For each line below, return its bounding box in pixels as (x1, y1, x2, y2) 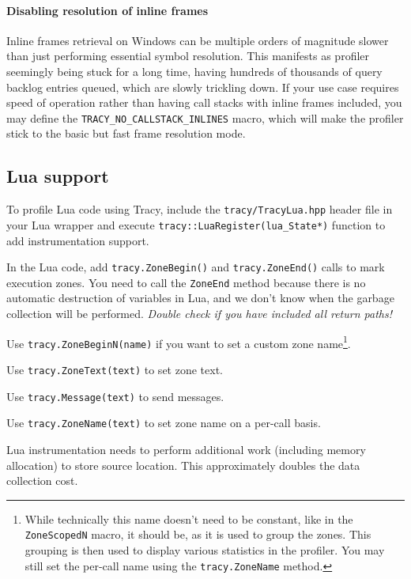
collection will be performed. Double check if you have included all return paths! (6, 305, 392, 322)
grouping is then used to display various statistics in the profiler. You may (25, 541, 385, 558)
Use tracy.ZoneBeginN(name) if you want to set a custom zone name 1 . (6, 332, 351, 351)
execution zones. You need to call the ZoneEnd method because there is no (6, 274, 366, 290)
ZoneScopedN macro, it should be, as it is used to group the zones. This (25, 526, 371, 543)
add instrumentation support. (6, 232, 149, 248)
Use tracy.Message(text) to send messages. (6, 388, 224, 404)
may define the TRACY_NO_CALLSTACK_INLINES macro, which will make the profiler (6, 109, 404, 126)
